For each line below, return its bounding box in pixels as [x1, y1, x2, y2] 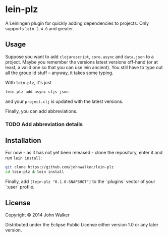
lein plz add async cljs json [5, 89, 69, 94]
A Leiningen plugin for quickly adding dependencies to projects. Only [5, 20, 149, 26]
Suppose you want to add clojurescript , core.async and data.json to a [5, 53, 154, 60]
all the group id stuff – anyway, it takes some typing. [5, 70, 114, 76]
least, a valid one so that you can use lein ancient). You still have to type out [5, 64, 163, 70]
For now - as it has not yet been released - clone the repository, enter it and [5, 150, 163, 156]
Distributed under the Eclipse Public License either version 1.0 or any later [5, 221, 159, 227]
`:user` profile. [5, 184, 35, 190]
